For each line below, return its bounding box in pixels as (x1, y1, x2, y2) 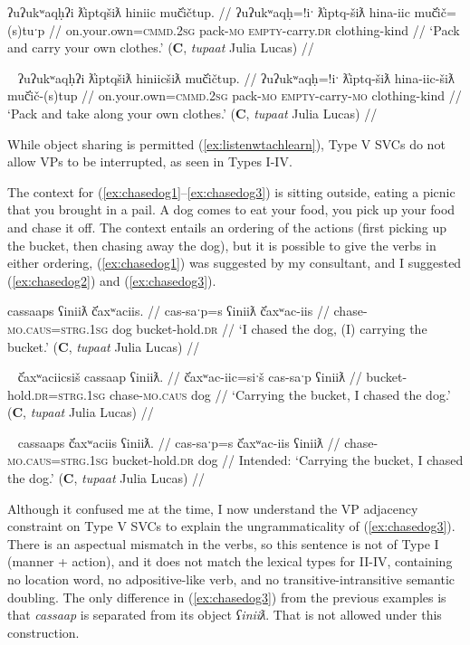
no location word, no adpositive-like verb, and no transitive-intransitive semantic (7, 570, 455, 589)
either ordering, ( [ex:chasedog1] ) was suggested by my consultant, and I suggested (7, 253, 462, 272)
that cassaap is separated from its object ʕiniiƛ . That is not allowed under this (7, 605, 442, 624)
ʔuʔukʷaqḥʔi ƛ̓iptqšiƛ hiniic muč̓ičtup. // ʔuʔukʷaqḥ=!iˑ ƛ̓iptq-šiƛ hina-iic (7, 3, 410, 21)
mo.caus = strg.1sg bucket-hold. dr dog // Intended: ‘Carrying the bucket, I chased (7, 451, 464, 470)
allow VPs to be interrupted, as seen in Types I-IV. (7, 152, 293, 171)
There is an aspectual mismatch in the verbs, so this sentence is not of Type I (7, 534, 439, 553)
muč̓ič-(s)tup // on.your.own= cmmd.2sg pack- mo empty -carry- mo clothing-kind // (7, 86, 462, 105)
